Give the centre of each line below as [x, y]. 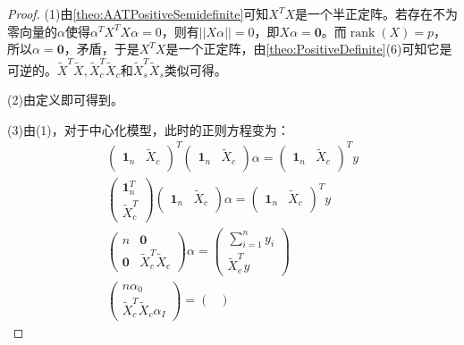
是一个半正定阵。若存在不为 [377, 13]
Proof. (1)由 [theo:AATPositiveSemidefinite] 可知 [138, 13]
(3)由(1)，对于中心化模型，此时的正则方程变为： [148, 129]
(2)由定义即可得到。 [65, 100]
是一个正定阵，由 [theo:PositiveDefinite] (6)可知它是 [309, 49]
